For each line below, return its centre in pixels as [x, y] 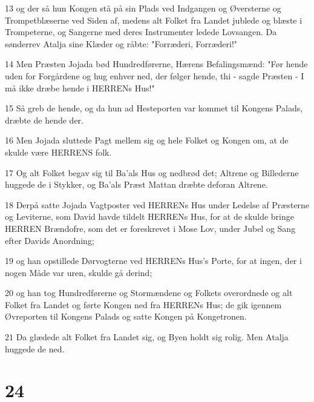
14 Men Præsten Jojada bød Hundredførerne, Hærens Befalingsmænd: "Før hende [156, 64]
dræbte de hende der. [44, 120]
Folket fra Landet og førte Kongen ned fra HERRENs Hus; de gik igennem [143, 304]
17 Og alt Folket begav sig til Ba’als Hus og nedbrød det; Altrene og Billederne [152, 172]
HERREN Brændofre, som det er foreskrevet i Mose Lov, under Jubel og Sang [150, 228]
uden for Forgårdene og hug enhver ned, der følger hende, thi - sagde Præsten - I [155, 75]
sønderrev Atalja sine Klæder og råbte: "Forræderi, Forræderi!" [121, 43]
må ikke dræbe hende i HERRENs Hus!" [80, 87]
